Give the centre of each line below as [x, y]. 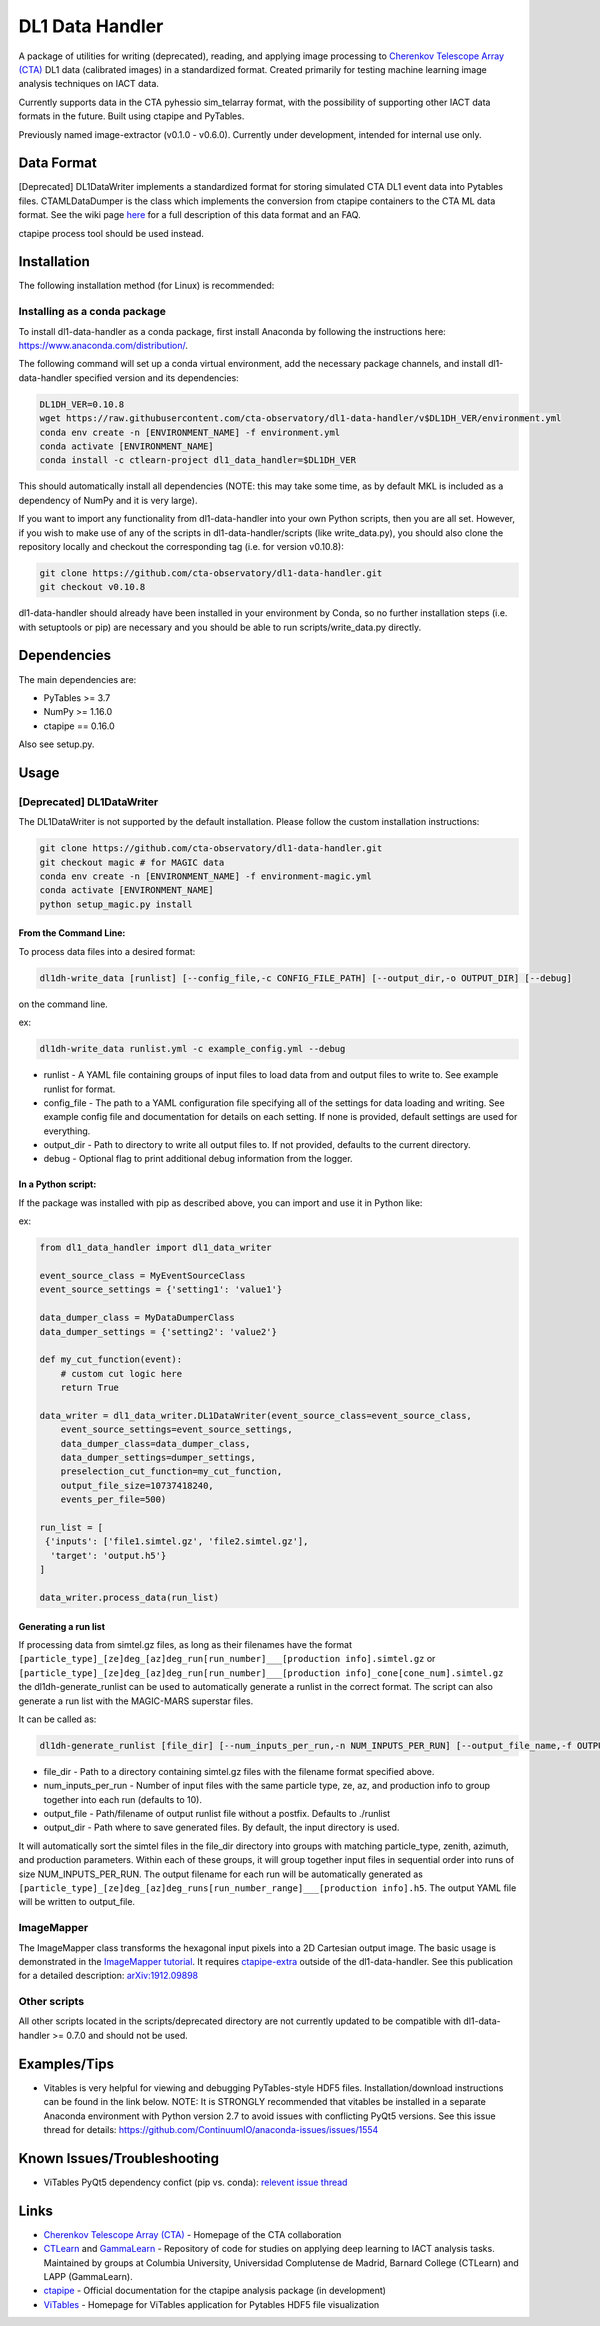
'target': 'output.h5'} [108, 1555]
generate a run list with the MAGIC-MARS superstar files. [136, 1701]
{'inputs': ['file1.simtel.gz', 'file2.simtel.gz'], [177, 1541]
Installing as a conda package [92, 312]
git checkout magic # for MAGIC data [132, 862]
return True [90, 1388]
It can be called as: [57, 1719]
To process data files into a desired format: [107, 951]
